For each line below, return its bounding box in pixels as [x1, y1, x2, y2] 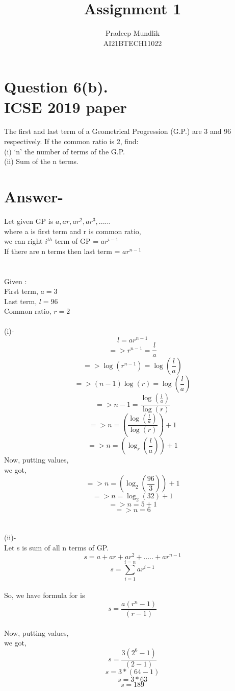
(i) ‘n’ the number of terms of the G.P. [4, 146, 125, 156]
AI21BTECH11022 [103, 37, 162, 48]
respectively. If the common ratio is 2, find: [4, 136, 139, 147]
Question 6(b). [4, 76, 108, 97]
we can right [4, 236, 43, 246]
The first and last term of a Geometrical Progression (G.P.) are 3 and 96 [4, 126, 231, 136]
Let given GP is [4, 215, 54, 226]
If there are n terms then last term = [4, 245, 120, 256]
